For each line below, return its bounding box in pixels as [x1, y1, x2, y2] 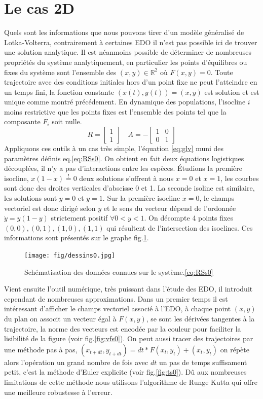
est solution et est [204, 86, 259, 97]
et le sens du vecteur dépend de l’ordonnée [103, 202, 236, 213]
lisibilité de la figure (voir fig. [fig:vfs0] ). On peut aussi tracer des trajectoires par [4, 333, 253, 344]
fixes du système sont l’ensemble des [4, 66, 117, 77]
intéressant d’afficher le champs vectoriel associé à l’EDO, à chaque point [4, 303, 231, 314]
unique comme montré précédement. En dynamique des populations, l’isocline [4, 96, 246, 107]
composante [4, 116, 41, 127]
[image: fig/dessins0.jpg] [24, 252, 115, 259]
